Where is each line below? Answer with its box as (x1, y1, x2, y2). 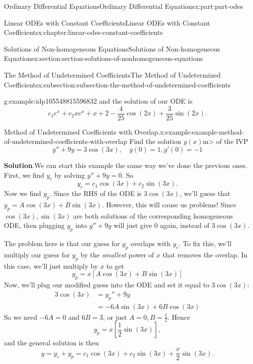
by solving (54, 169, 85, 180)
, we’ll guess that (179, 188, 230, 198)
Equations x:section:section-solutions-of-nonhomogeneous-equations (4, 53, 203, 63)
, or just (102, 311, 127, 322)
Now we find (4, 188, 41, 198)
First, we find (4, 169, 44, 180)
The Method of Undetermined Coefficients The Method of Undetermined (4, 69, 221, 80)
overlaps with (130, 238, 171, 249)
